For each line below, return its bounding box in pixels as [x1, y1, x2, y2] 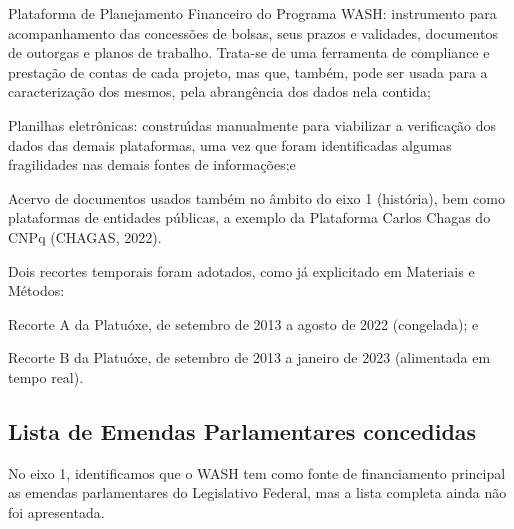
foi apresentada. [8, 501, 105, 522]
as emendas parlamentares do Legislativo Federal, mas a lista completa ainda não [8, 482, 507, 503]
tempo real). [8, 366, 84, 387]
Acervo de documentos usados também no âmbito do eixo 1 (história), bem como [8, 187, 505, 208]
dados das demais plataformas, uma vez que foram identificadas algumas [8, 134, 452, 155]
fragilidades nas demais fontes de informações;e [8, 154, 296, 175]
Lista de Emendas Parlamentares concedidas [8, 415, 477, 446]
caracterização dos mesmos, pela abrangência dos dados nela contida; [8, 81, 431, 102]
